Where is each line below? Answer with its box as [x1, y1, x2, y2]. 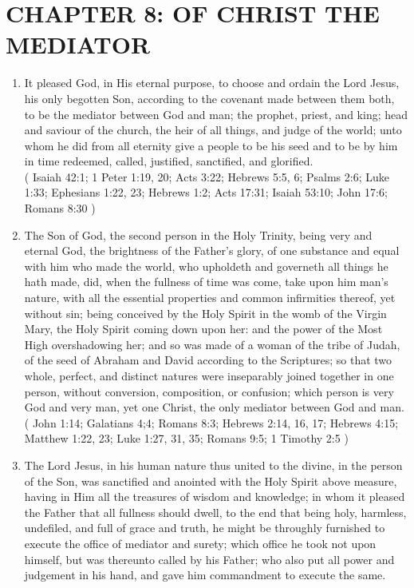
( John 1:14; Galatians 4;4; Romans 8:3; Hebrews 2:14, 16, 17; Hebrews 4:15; [24, 414, 399, 431]
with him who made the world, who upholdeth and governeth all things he [24, 257, 388, 274]
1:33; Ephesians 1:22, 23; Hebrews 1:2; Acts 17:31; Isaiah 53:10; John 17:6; [24, 184, 388, 201]
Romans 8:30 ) [24, 200, 96, 217]
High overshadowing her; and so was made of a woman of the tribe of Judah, [24, 336, 400, 352]
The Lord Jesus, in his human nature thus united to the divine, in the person [24, 456, 403, 473]
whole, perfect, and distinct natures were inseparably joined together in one [24, 367, 394, 383]
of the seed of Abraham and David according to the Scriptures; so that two [24, 352, 392, 368]
